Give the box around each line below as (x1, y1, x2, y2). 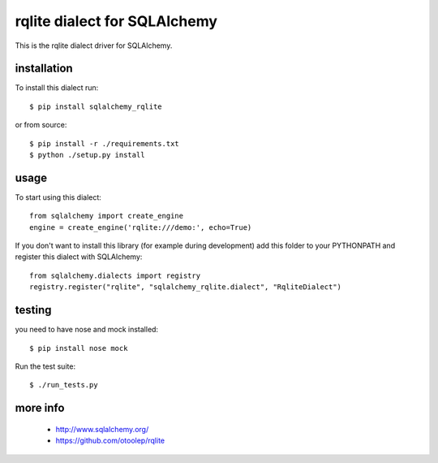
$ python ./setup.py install (29, 150, 145, 160)
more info (15, 401, 65, 415)
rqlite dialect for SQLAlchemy (15, 12, 218, 30)
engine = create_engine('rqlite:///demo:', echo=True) (29, 223, 252, 231)
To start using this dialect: (15, 192, 101, 202)
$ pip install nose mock (29, 344, 128, 353)
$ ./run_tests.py (29, 380, 98, 390)
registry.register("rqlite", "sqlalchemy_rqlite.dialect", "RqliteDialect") (29, 283, 342, 292)
